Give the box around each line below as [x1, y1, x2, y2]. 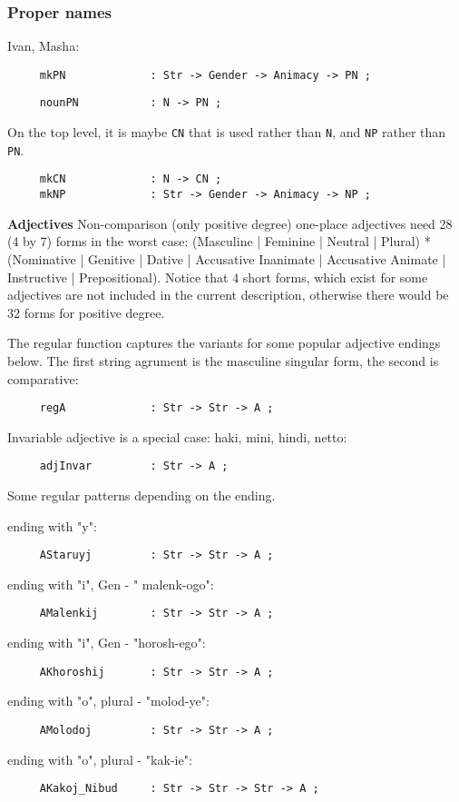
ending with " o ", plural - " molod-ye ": [7, 691, 210, 710]
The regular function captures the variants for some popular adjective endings [7, 333, 441, 352]
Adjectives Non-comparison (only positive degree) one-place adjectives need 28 [7, 213, 453, 233]
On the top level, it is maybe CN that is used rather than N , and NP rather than [7, 123, 446, 142]
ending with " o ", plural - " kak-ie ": [7, 749, 192, 768]
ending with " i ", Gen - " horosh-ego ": [7, 633, 206, 652]
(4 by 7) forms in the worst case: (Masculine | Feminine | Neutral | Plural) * [7, 232, 431, 251]
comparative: [7, 369, 79, 388]
